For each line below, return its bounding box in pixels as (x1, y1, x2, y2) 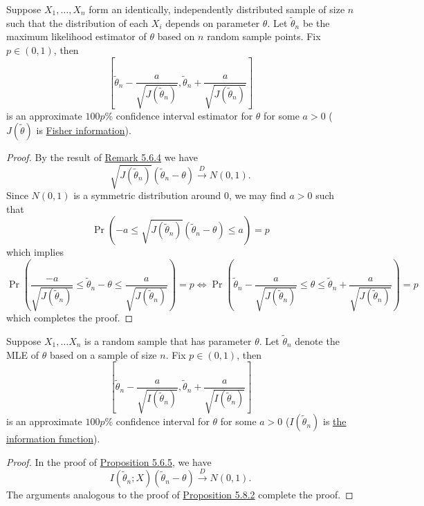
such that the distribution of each (6, 15, 149, 30)
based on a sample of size (49, 347, 157, 362)
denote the (295, 333, 340, 348)
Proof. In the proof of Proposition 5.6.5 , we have (6, 454, 212, 469)
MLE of (6, 347, 39, 362)
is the (322, 414, 347, 429)
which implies (6, 245, 64, 259)
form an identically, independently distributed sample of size (89, 2, 345, 16)
